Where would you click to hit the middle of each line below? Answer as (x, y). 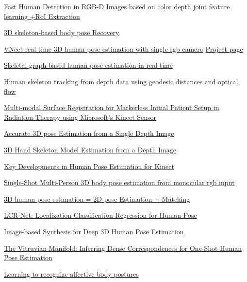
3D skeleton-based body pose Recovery (62, 32)
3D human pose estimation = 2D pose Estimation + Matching (97, 198)
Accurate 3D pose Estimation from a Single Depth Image (89, 133)
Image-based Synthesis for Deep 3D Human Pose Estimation (94, 231)
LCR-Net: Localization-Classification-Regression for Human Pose (100, 215)
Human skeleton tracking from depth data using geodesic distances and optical (121, 81)
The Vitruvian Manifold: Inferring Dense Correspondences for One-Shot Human (123, 248)
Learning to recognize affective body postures (71, 273)
